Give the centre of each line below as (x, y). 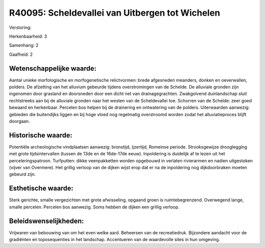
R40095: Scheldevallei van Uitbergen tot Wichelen (115, 13)
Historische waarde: (41, 135)
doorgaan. (20, 121)
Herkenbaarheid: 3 (28, 36)
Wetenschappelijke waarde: (53, 68)
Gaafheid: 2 (21, 54)
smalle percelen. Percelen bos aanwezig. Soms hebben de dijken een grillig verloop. (94, 207)
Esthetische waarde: (41, 188)
